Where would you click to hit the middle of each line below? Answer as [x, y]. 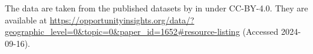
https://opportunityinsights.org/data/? [122, 19]
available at [26, 19]
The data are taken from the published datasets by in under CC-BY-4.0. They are [156, 8]
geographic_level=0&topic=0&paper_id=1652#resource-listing [122, 31]
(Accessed [261, 31]
